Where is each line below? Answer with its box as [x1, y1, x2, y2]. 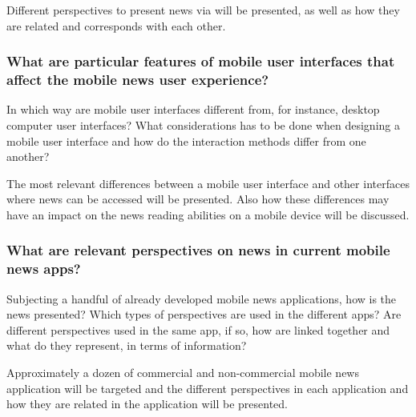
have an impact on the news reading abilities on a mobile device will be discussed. [6, 206, 410, 223]
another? [6, 148, 50, 165]
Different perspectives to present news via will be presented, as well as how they [6, 2, 400, 18]
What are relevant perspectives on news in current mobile [6, 240, 390, 260]
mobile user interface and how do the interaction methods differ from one [6, 132, 366, 149]
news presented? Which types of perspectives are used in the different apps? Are [6, 306, 402, 323]
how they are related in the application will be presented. [6, 395, 288, 412]
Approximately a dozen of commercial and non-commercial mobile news [6, 364, 359, 380]
